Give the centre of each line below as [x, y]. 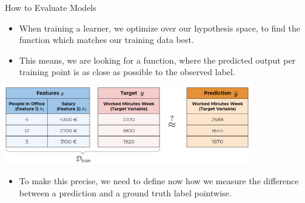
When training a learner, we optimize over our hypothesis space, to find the [159, 28]
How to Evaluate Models [51, 7]
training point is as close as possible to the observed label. [127, 72]
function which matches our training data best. [106, 40]
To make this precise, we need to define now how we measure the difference [159, 181]
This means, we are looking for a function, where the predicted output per [157, 60]
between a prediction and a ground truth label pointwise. [125, 192]
